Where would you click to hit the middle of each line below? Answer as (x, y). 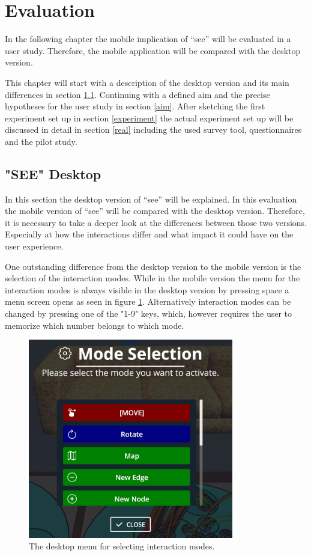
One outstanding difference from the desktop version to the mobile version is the (153, 266)
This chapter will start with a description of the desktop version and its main (147, 82)
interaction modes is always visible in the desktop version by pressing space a (147, 289)
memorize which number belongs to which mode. (95, 325)
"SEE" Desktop (53, 173)
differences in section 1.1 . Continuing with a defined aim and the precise (137, 94)
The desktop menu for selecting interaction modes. (122, 546)
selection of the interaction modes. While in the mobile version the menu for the (152, 278)
